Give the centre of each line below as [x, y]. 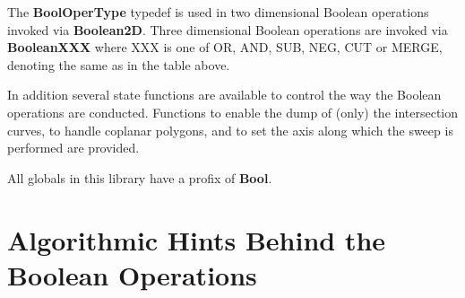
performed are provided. [73, 148]
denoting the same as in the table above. [119, 64]
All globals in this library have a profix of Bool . [140, 177]
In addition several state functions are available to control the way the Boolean [224, 95]
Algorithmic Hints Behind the [197, 239]
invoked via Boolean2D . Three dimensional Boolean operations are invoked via [228, 29]
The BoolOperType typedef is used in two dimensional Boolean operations [218, 12]
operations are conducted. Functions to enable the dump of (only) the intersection [233, 112]
